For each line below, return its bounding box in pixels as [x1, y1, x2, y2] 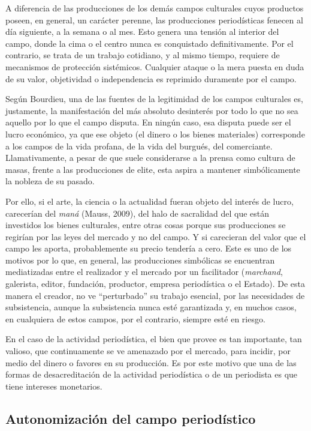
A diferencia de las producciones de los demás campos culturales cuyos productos [5, 2, 304, 14]
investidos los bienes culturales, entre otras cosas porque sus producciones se [5, 219, 286, 231]
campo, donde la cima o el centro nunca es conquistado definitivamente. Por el [5, 37, 294, 49]
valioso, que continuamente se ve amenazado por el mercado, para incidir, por [5, 345, 291, 357]
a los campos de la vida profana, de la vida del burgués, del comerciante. [5, 139, 273, 152]
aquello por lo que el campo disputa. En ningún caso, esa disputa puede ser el [5, 116, 291, 128]
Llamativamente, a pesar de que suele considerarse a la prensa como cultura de [5, 151, 295, 164]
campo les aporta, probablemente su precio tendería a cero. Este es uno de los [5, 242, 292, 255]
